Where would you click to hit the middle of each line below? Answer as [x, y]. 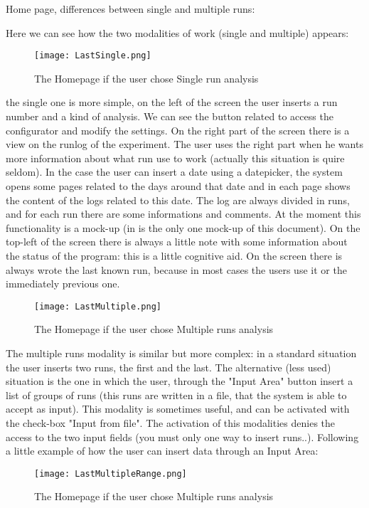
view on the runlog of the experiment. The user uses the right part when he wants [184, 144]
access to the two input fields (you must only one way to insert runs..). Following [182, 436]
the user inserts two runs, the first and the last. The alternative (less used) [169, 367]
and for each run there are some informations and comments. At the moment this [183, 214]
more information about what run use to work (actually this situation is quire [175, 158]
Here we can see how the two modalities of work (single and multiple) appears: [177, 32]
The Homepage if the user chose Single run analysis [146, 78]
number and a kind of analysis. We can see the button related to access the [170, 116]
